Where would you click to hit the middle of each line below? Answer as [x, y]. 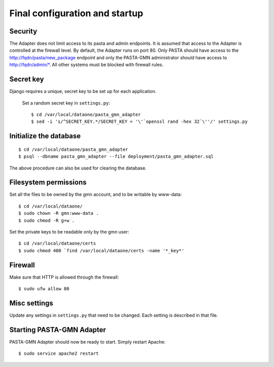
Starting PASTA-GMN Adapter [58, 330]
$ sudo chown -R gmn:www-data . [59, 213]
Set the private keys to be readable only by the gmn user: [69, 231]
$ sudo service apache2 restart [59, 354]
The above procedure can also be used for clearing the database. [78, 168]
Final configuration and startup [76, 13]
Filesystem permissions [48, 182]
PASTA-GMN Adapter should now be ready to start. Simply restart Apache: [88, 342]
